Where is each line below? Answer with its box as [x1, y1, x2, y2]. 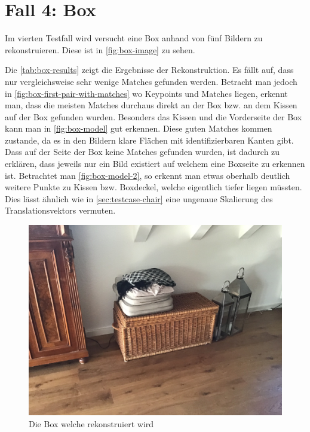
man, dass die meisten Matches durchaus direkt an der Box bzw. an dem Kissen [5, 99, 297, 111]
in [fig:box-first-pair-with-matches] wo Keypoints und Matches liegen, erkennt [5, 87, 288, 99]
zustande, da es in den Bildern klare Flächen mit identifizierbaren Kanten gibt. [5, 133, 294, 146]
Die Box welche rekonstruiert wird [29, 417, 154, 430]
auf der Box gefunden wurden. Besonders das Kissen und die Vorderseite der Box [5, 110, 302, 123]
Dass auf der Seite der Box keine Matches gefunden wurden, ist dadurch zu [5, 145, 280, 158]
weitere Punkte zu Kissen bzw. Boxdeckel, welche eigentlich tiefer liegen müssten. [5, 181, 302, 193]
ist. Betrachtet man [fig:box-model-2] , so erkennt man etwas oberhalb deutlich [5, 169, 290, 181]
